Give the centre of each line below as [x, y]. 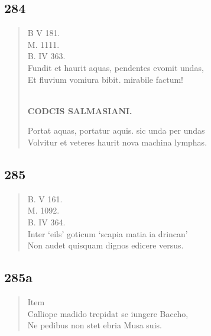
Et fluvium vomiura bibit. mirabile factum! [105, 79]
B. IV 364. [46, 222]
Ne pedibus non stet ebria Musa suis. [95, 325]
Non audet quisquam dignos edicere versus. [105, 245]
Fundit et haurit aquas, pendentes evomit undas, [116, 67]
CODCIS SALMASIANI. [80, 110]
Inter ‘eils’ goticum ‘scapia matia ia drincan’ [108, 233]
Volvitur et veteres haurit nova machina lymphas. [117, 142]
